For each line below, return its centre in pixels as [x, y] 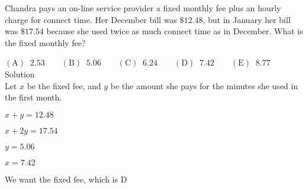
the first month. [33, 97]
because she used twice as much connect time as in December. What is [175, 31]
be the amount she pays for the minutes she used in [204, 85]
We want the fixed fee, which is [62, 179]
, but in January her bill [247, 19]
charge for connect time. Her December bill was [91, 19]
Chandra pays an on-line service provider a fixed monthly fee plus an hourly [143, 8]
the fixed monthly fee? [45, 42]
